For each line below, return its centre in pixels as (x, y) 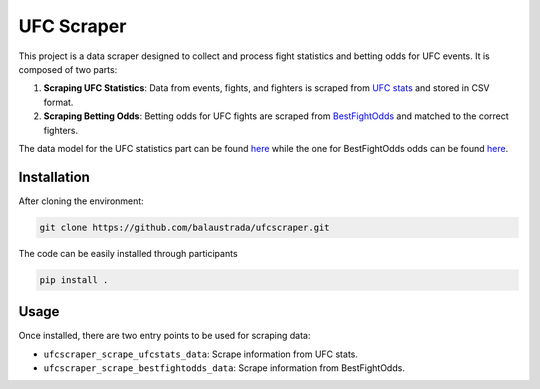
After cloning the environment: (81, 201)
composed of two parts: (68, 69)
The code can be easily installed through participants (128, 253)
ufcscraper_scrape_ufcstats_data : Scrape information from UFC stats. (201, 354)
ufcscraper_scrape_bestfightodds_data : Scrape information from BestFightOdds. (224, 368)
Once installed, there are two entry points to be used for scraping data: (164, 336)
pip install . (74, 279)
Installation (54, 176)
